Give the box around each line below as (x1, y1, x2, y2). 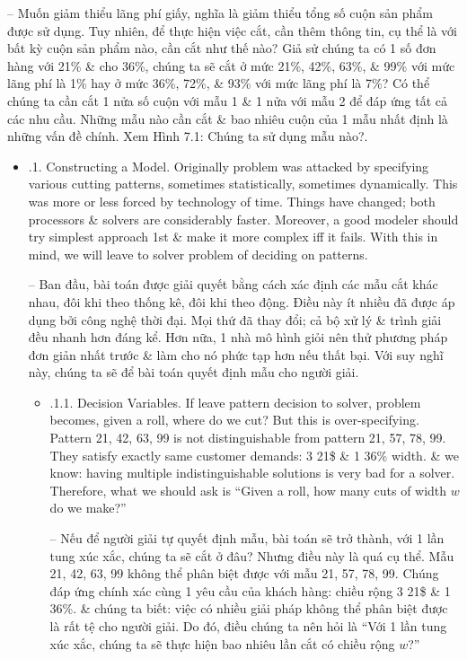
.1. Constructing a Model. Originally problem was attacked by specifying (28, 156, 429, 175)
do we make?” (49, 498, 127, 517)
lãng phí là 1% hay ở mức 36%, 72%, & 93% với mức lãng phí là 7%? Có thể (7, 74, 430, 92)
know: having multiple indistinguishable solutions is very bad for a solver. (49, 463, 455, 482)
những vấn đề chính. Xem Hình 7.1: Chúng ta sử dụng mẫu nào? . (7, 127, 368, 145)
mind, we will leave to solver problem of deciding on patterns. (28, 244, 368, 263)
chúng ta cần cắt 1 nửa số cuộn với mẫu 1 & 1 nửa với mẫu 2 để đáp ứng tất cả (7, 91, 448, 110)
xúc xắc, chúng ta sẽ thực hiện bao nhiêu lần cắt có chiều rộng (49, 634, 395, 653)
